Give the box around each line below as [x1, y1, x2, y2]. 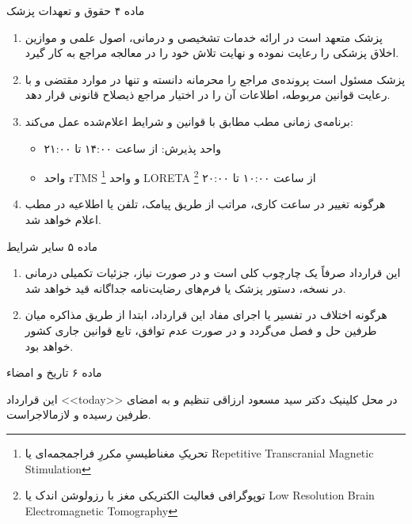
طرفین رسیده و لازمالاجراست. [6, 406, 151, 423]
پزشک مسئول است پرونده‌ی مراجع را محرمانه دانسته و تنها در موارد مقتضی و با [25, 70, 406, 87]
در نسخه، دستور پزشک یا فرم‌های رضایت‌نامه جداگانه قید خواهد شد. [25, 279, 346, 296]
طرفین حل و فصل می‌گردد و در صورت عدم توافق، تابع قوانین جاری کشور [25, 321, 377, 338]
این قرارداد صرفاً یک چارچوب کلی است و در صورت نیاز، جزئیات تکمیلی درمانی [25, 264, 401, 281]
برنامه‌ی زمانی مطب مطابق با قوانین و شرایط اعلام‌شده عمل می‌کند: [25, 112, 353, 129]
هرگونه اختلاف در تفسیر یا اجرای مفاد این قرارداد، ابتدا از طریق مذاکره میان [25, 306, 387, 323]
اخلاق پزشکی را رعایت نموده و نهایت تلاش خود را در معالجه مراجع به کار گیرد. [25, 44, 399, 61]
